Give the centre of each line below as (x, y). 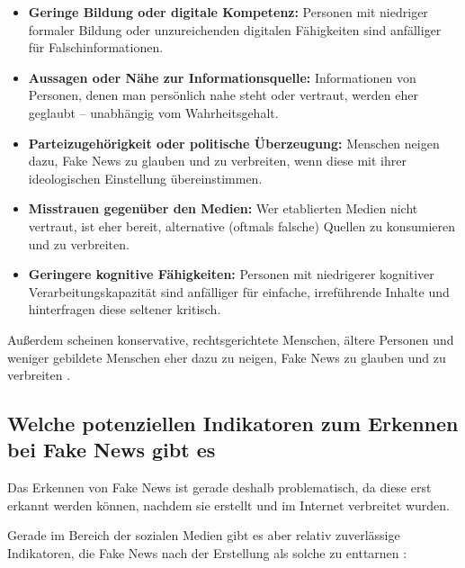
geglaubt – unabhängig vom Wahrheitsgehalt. (153, 112)
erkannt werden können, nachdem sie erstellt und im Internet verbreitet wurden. (228, 505)
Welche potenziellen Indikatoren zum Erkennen (233, 424)
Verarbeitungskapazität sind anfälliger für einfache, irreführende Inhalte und (239, 291)
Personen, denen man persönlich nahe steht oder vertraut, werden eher (223, 95)
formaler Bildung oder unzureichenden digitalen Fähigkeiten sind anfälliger (235, 29)
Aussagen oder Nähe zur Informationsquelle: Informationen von (222, 77)
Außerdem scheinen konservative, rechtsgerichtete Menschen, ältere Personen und (231, 339)
